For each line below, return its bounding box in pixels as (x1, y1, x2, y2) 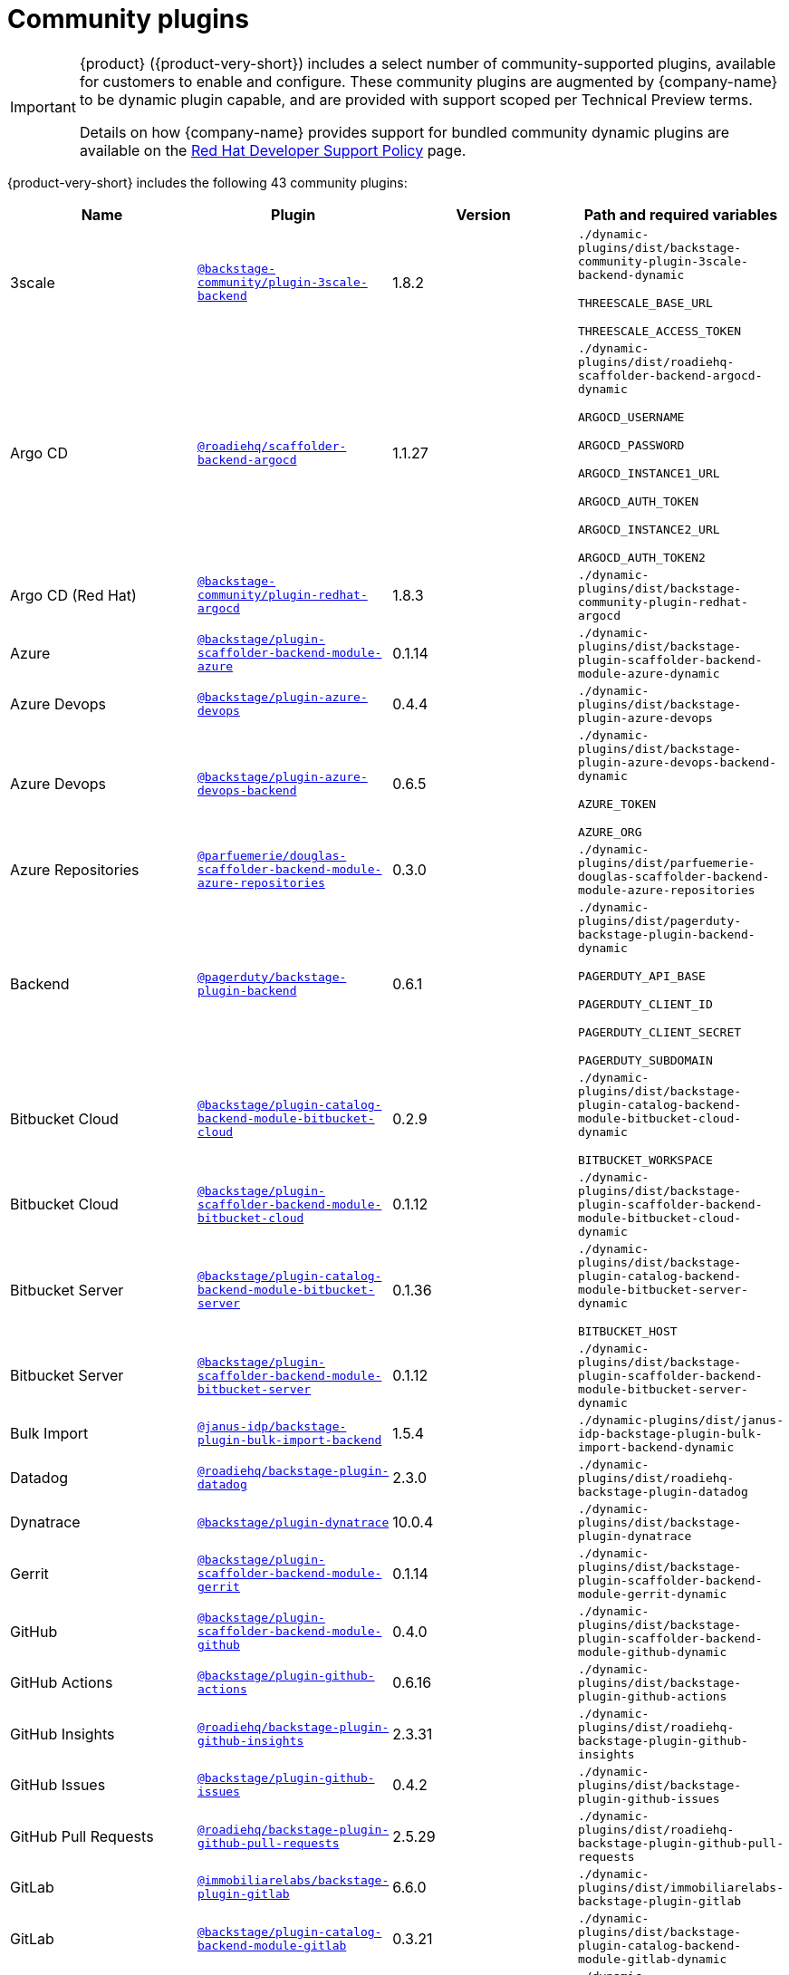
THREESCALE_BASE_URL (578, 295, 713, 310)
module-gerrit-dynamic (578, 1586, 727, 1601)
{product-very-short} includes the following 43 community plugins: (7, 174, 408, 190)
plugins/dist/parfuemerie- (578, 855, 755, 870)
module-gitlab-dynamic (578, 1951, 727, 1966)
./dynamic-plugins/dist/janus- (578, 1412, 784, 1427)
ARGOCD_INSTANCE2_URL (578, 522, 720, 536)
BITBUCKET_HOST (578, 1324, 678, 1338)
